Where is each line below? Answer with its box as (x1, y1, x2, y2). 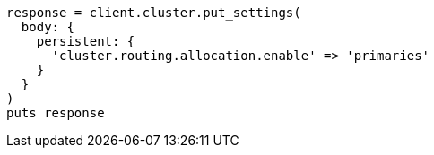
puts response (6, 106, 105, 120)
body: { (21, 20, 74, 34)
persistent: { (36, 34, 135, 48)
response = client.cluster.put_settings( (6, 5, 301, 20)
